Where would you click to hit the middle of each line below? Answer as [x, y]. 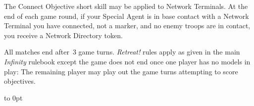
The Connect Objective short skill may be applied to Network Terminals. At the [126, 6]
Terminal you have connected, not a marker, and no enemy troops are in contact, [127, 26]
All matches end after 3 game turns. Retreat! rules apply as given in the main [122, 52]
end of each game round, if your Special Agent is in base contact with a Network [127, 16]
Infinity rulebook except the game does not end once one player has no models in [127, 61]
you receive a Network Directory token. [63, 35]
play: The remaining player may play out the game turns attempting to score [121, 71]
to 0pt [13, 97]
